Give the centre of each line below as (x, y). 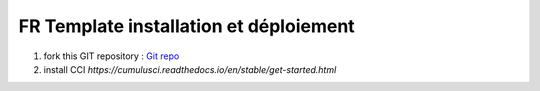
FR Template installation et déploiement (186, 26)
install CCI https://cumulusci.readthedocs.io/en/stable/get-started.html (190, 69)
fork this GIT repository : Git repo (111, 56)
